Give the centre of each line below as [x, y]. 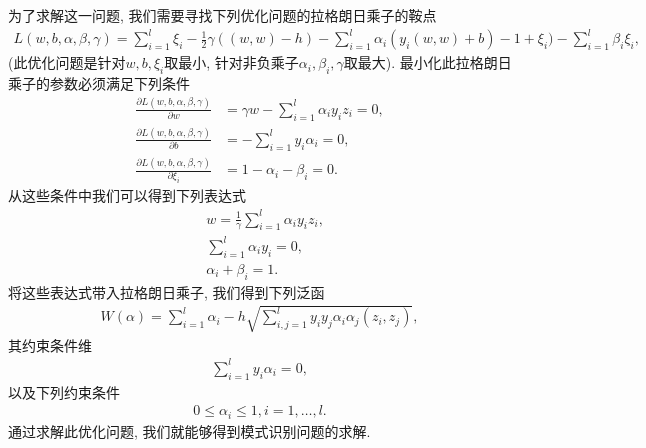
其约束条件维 [50, 344]
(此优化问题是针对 [67, 62]
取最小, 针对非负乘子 [231, 62]
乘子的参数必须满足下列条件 [99, 82]
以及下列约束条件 [64, 391]
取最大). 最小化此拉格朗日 [427, 62]
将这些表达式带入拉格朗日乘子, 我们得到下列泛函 [166, 291]
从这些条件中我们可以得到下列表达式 [127, 195]
